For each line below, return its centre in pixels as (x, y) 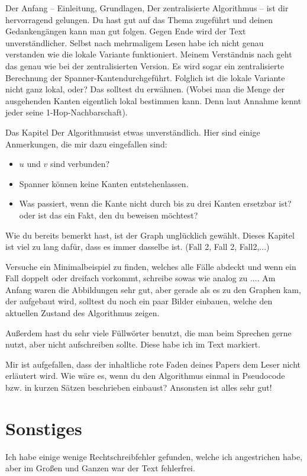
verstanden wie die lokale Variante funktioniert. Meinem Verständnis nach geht (149, 54)
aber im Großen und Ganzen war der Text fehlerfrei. (100, 468)
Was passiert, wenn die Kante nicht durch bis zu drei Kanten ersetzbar (148, 203)
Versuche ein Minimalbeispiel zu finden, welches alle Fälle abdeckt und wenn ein (151, 266)
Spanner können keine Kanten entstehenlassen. (104, 183)
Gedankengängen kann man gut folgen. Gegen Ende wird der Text (126, 31)
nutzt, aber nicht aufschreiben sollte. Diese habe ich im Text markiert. (133, 344)
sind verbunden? (80, 164)
